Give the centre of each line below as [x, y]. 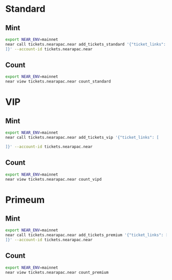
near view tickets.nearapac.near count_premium [57, 272]
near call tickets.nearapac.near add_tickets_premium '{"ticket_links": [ [87, 235]
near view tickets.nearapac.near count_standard [58, 82]
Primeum [25, 200]
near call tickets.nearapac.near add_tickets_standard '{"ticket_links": [86, 44]
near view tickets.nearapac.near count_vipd [53, 179]
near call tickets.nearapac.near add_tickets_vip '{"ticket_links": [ [82, 138]
